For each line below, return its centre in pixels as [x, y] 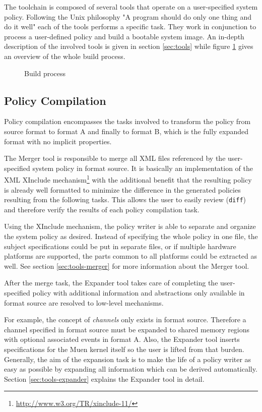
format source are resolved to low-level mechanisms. [84, 302]
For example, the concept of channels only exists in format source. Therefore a [125, 319]
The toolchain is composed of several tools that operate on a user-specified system [131, 7]
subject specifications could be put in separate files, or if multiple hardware [120, 246]
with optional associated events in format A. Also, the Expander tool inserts [122, 339]
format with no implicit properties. [58, 141]
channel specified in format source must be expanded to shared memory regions [127, 329]
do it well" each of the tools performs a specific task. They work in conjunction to [130, 26]
